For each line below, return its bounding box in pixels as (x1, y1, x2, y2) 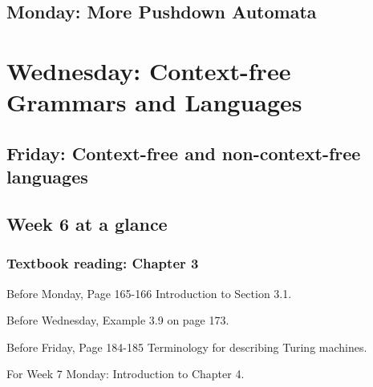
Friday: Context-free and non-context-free (6, 140, 361, 165)
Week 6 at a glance (6, 211, 168, 236)
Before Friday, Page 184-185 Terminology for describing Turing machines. (6, 338, 367, 355)
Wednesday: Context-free (6, 54, 291, 87)
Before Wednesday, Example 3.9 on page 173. (6, 312, 229, 329)
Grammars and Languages (6, 86, 302, 119)
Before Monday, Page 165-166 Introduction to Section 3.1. (6, 284, 292, 301)
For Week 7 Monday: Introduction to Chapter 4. (6, 365, 245, 382)
